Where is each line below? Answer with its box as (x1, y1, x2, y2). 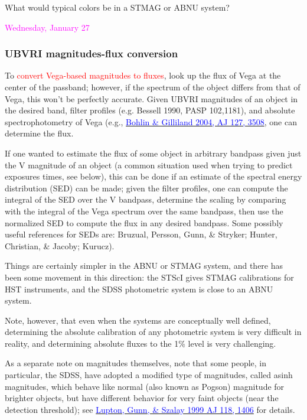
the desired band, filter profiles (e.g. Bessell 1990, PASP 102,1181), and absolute (5, 104, 295, 116)
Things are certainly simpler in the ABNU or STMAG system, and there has (5, 259, 283, 272)
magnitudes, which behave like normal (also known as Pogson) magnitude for (5, 380, 285, 392)
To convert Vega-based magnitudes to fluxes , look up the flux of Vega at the (5, 69, 281, 82)
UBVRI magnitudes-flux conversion (5, 46, 178, 61)
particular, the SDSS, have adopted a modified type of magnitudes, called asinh (5, 369, 293, 381)
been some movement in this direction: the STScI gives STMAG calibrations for (5, 271, 294, 283)
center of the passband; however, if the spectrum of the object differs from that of (5, 81, 301, 93)
